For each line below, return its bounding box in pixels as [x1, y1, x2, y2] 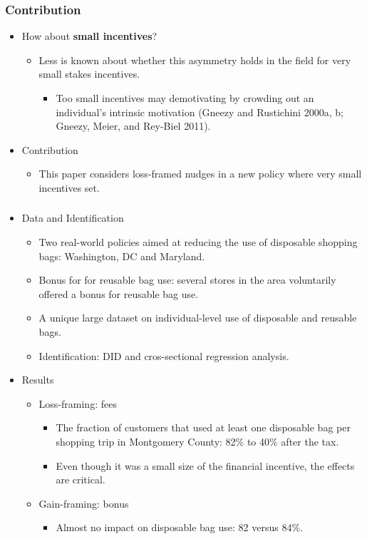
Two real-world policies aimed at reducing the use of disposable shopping [38, 235, 358, 250]
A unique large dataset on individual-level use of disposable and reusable [38, 310, 357, 325]
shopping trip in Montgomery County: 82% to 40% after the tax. [56, 434, 339, 449]
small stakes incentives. [38, 66, 140, 81]
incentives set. [38, 180, 100, 195]
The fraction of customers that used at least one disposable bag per [56, 420, 351, 435]
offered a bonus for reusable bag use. [38, 286, 199, 301]
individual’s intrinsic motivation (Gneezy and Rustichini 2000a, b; [56, 104, 343, 119]
